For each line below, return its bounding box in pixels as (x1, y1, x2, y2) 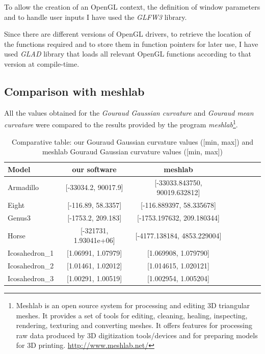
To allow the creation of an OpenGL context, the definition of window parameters (4, 2, 260, 12)
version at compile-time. (4, 58, 79, 69)
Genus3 (8, 212, 31, 223)
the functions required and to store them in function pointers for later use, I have (4, 38, 258, 49)
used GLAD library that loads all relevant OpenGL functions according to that (4, 48, 252, 59)
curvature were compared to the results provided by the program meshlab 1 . (4, 118, 238, 130)
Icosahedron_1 (8, 248, 54, 258)
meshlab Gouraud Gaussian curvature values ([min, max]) (42, 146, 223, 157)
